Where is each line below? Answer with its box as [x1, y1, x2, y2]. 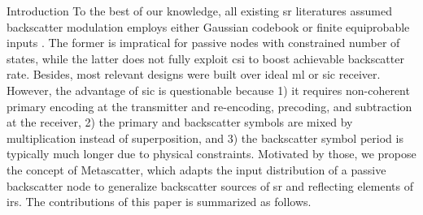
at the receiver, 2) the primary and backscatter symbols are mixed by [7, 114, 353, 131]
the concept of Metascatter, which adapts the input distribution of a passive [7, 161, 386, 178]
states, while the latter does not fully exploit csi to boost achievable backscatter [7, 49, 404, 67]
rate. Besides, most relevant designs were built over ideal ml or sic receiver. [7, 66, 381, 83]
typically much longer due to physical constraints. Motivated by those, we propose [7, 145, 416, 162]
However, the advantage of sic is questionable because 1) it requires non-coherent [7, 81, 410, 98]
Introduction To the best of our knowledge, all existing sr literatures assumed [7, 2, 392, 19]
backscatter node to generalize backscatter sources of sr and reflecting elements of [7, 177, 413, 194]
